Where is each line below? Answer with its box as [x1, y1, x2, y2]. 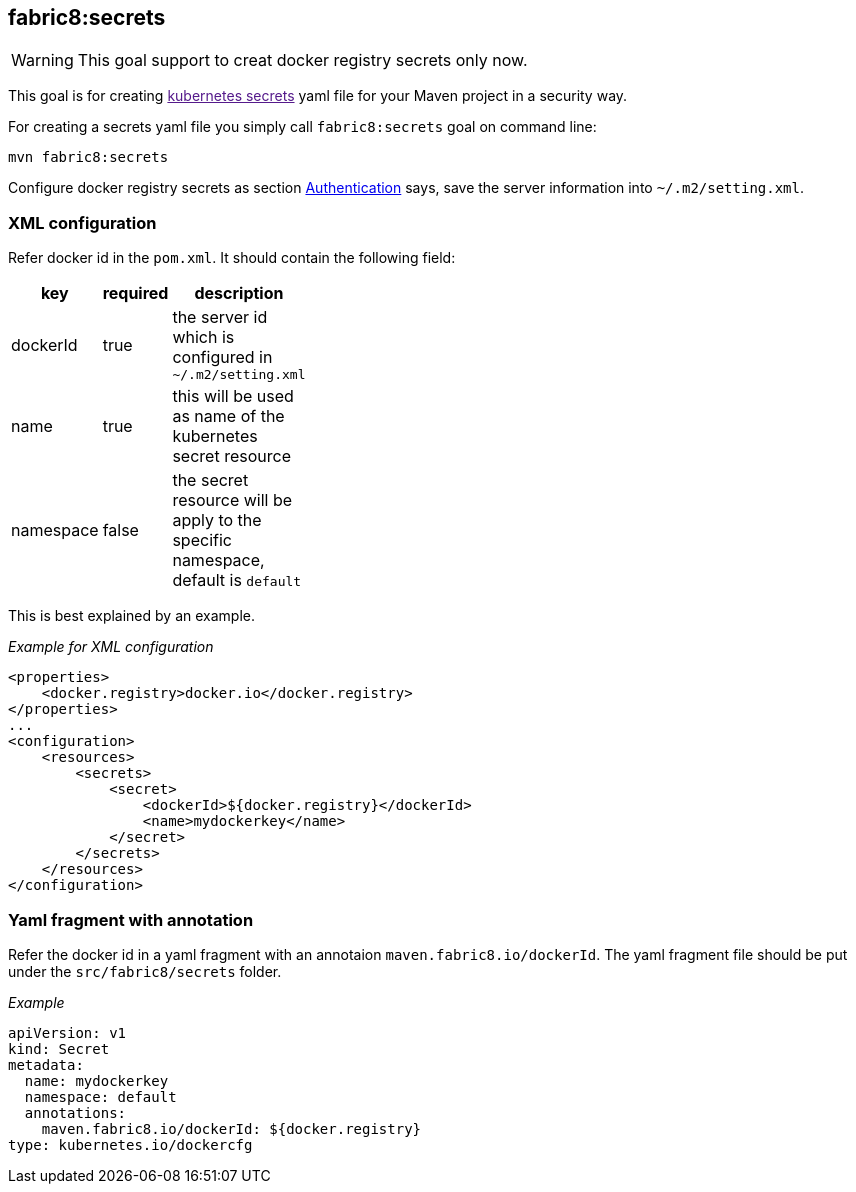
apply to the [172, 510, 262, 531]
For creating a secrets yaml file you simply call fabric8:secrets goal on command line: [8, 118, 597, 136]
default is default [172, 570, 302, 591]
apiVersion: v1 [8, 1024, 127, 1041]
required [102, 283, 169, 304]
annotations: [24, 1104, 127, 1121]
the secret [172, 470, 249, 491]
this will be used [172, 386, 294, 407]
